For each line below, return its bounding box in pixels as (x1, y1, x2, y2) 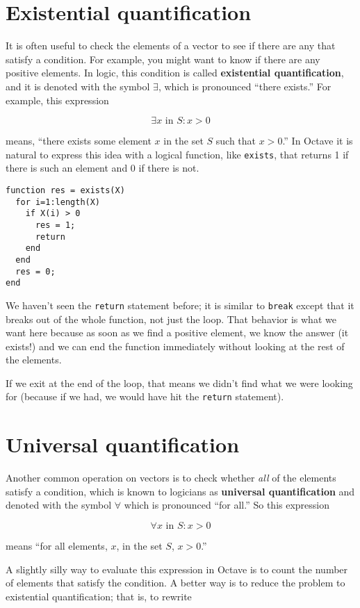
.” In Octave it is (282, 133, 353, 148)
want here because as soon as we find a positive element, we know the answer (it (6, 325, 349, 340)
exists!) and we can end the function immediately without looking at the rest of (6, 338, 345, 353)
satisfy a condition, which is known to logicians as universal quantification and (6, 484, 355, 498)
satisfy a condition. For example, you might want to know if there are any (6, 51, 320, 66)
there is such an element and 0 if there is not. (6, 161, 199, 175)
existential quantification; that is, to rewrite (6, 589, 192, 603)
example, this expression (6, 92, 109, 107)
